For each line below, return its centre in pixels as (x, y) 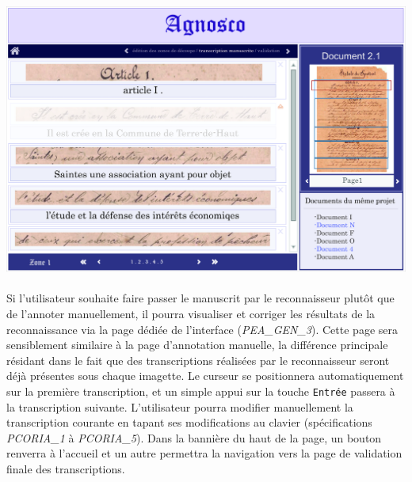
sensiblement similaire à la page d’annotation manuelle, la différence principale (197, 345)
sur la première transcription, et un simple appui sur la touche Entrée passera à (201, 391)
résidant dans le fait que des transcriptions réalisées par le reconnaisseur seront (198, 360)
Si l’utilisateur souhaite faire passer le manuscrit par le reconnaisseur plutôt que (200, 298)
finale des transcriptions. (66, 468)
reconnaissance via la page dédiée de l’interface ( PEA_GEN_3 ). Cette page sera (202, 329)
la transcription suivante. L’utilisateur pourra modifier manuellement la (180, 406)
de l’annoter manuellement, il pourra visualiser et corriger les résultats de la (191, 313)
